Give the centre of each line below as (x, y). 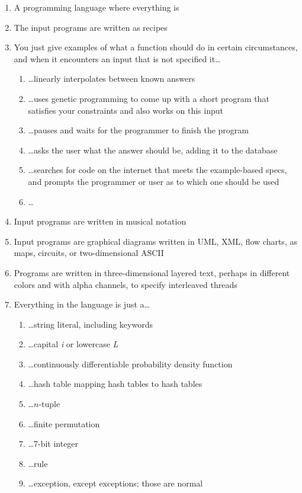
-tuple (49, 404)
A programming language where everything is (97, 7)
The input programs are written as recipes (91, 27)
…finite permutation (64, 423)
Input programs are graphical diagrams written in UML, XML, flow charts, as (155, 241)
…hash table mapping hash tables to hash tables (115, 384)
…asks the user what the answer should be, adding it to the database (153, 150)
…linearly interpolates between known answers (112, 79)
